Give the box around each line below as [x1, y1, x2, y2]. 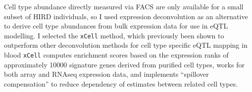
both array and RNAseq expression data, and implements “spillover [4, 69, 209, 79]
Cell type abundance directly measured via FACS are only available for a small [4, 1, 244, 11]
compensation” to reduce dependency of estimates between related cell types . [4, 78, 238, 89]
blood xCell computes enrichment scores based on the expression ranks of [4, 50, 229, 60]
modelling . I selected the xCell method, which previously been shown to [4, 30, 224, 40]
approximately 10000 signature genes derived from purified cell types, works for [4, 59, 245, 69]
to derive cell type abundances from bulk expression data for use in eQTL [4, 21, 228, 31]
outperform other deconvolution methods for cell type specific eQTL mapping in [4, 40, 248, 50]
